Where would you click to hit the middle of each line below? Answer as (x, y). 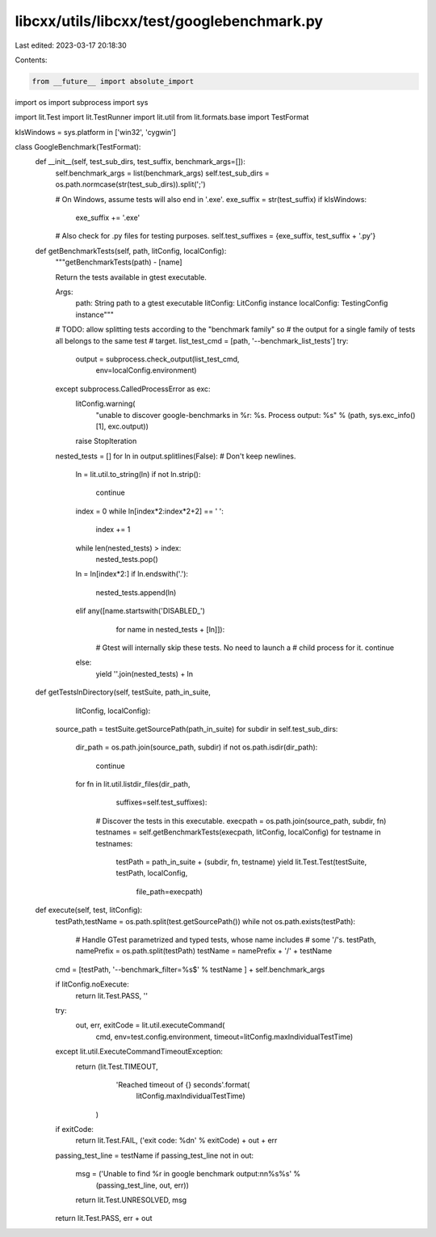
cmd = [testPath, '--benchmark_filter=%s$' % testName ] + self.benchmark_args (190, 969)
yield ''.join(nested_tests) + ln (145, 673)
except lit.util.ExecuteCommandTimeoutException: (139, 1052)
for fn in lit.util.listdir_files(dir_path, (133, 784)
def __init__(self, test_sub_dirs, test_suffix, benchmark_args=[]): (140, 162)
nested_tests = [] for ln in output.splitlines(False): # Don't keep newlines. (176, 456)
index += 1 (113, 530)
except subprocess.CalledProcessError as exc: (133, 389)
